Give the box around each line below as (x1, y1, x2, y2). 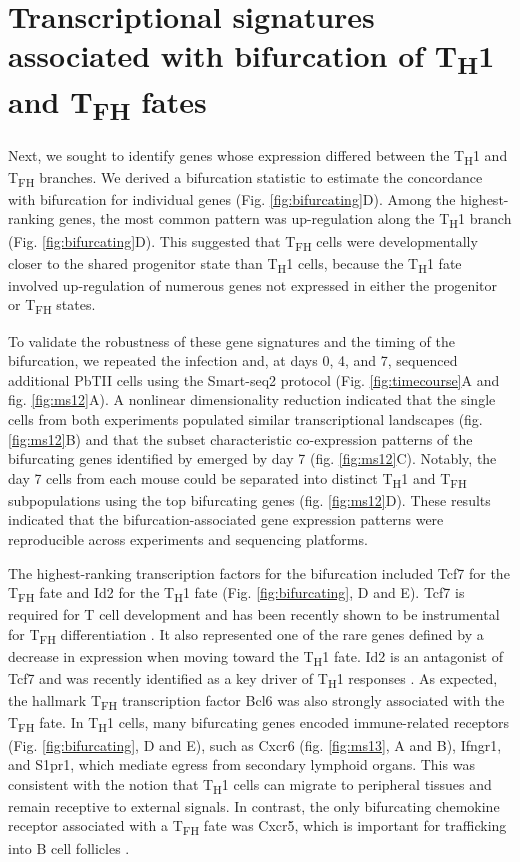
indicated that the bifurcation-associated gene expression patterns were (8, 509, 444, 530)
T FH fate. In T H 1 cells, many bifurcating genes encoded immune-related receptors (8, 712, 510, 736)
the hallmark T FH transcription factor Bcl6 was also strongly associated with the (8, 690, 505, 714)
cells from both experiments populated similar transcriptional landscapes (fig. (8, 408, 483, 429)
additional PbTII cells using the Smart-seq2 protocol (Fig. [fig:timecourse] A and (8, 369, 500, 390)
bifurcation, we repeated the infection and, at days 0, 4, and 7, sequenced (8, 350, 458, 371)
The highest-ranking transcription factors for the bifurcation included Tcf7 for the (8, 562, 510, 583)
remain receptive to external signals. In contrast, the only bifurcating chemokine (8, 795, 500, 816)
